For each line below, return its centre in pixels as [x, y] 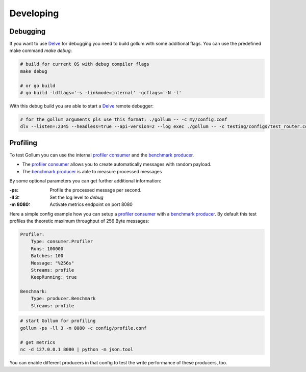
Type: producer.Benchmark [63, 299]
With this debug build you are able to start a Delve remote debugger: [82, 106]
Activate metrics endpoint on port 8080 [91, 204]
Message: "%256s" [53, 263]
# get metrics [38, 342]
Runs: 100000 [47, 249]
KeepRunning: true [54, 277]
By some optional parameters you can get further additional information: [85, 181]
